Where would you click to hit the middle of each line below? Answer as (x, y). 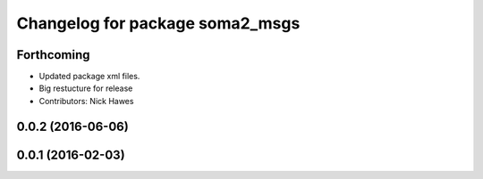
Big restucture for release (86, 88)
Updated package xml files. (89, 77)
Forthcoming (53, 55)
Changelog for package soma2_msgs (158, 23)
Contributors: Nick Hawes (86, 101)
